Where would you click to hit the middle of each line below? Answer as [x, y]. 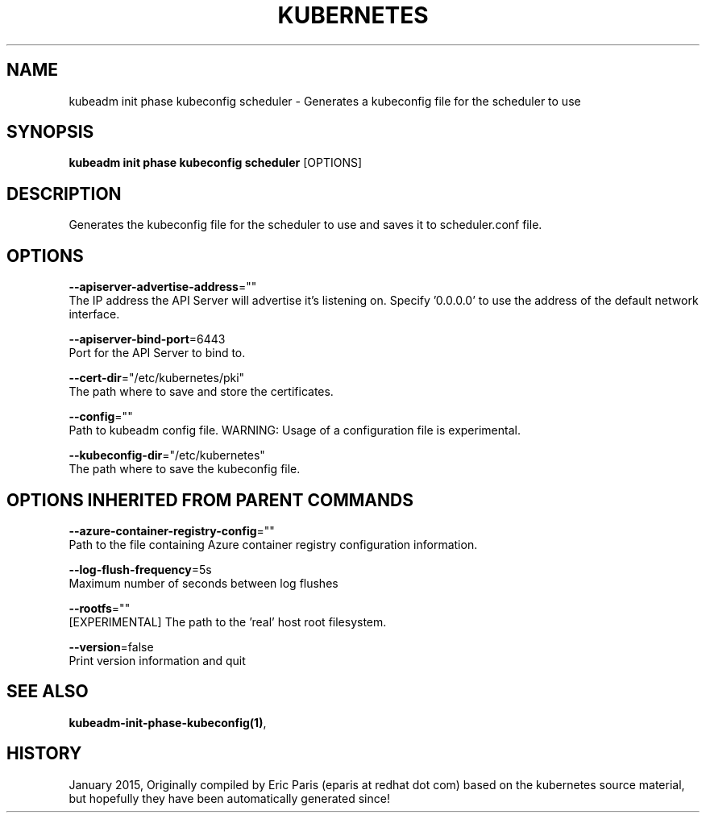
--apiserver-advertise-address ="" [163, 287]
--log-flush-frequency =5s [140, 569]
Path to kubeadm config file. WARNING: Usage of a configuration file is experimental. [295, 430]
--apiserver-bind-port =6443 [147, 339]
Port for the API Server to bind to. [157, 353]
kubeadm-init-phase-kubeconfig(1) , [168, 722]
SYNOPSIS [50, 132]
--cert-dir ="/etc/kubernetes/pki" [157, 378]
